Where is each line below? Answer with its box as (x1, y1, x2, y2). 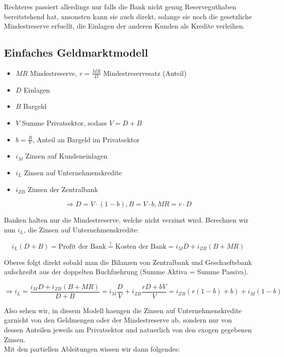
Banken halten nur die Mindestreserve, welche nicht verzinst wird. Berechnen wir (4, 215, 248, 225)
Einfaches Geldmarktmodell (4, 45, 148, 60)
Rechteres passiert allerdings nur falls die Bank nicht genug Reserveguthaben (4, 1, 237, 11)
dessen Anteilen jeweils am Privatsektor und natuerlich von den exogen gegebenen (4, 325, 252, 335)
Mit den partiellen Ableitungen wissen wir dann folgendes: (4, 344, 180, 354)
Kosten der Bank (115, 243, 167, 250)
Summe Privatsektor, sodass (22, 118, 107, 128)
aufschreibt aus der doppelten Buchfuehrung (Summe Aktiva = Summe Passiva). (4, 266, 248, 277)
